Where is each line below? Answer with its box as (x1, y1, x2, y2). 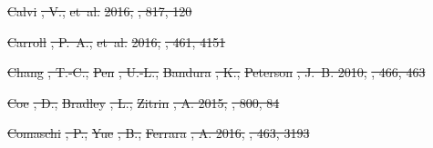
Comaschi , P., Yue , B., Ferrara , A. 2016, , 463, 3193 (7, 123, 310, 143)
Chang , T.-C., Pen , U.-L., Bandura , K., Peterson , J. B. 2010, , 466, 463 (7, 63, 426, 82)
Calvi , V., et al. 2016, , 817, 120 (7, 2, 192, 20)
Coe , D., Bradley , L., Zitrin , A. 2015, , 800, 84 (7, 93, 280, 112)
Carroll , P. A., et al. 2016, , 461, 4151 (7, 32, 226, 51)
